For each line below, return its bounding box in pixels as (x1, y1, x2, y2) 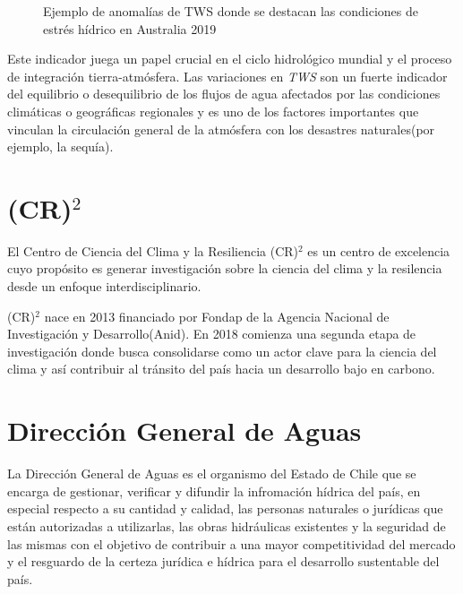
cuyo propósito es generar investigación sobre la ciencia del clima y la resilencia (7, 259, 442, 278)
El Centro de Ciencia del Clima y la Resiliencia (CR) (7, 241, 298, 260)
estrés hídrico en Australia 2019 (43, 19, 217, 38)
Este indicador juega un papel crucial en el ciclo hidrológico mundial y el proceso (7, 49, 452, 68)
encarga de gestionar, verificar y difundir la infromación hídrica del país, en (7, 481, 421, 500)
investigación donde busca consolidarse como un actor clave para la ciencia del (7, 341, 437, 360)
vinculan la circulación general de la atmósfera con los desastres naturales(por (7, 119, 435, 138)
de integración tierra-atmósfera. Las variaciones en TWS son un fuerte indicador (7, 66, 448, 85)
